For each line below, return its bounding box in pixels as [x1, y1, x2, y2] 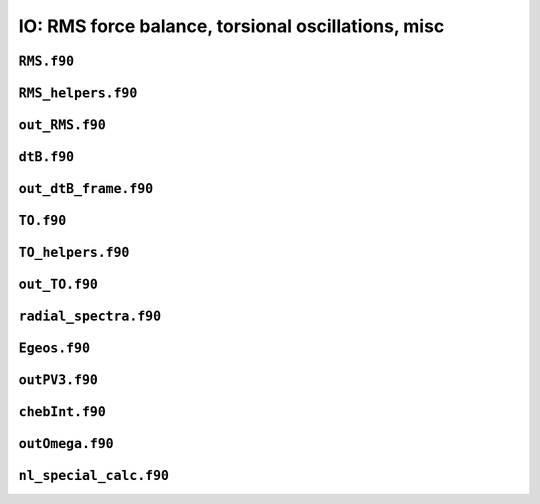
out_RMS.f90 [18, 117, 107, 133]
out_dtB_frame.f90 [18, 181, 154, 197]
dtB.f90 [18, 149, 75, 165]
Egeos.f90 [18, 340, 90, 357]
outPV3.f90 [18, 372, 99, 389]
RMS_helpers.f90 [18, 85, 138, 101]
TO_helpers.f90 [18, 245, 130, 261]
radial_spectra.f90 [18, 308, 162, 325]
